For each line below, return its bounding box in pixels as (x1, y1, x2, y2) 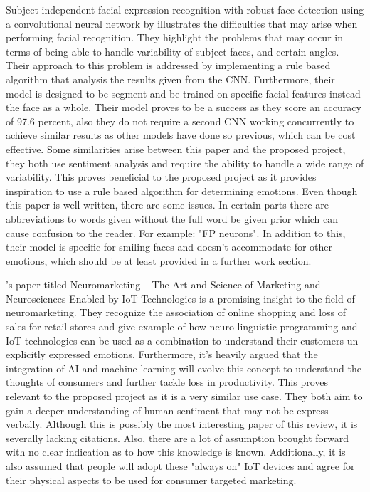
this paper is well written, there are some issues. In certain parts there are (6, 197, 329, 212)
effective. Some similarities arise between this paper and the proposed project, (6, 141, 346, 156)
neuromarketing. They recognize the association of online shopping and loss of (6, 305, 347, 320)
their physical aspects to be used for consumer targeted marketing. (6, 472, 297, 487)
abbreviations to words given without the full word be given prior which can (6, 211, 339, 226)
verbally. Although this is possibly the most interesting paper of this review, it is (6, 417, 358, 431)
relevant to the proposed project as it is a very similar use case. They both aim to (6, 389, 363, 404)
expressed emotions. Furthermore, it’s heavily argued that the (48, 347, 318, 362)
